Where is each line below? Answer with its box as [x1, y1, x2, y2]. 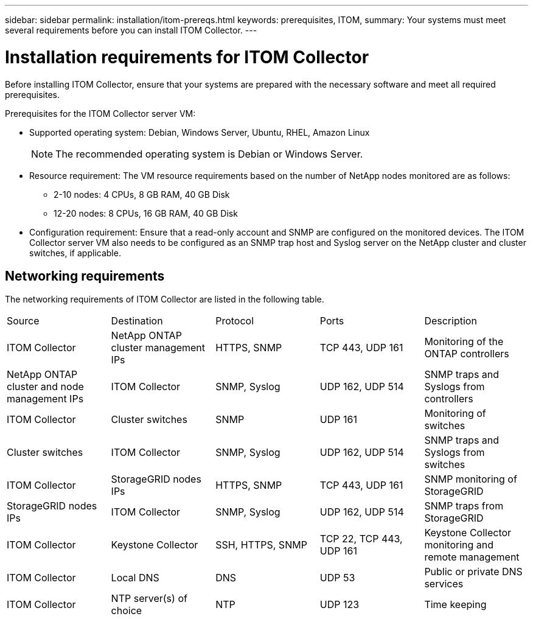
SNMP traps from [424, 500, 504, 512]
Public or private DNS [424, 565, 523, 578]
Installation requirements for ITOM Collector [5, 46, 369, 68]
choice [111, 604, 142, 617]
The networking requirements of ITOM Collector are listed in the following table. [5, 294, 324, 305]
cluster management [111, 341, 206, 354]
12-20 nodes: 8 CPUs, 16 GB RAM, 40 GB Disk [54, 208, 238, 219]
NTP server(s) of [111, 592, 187, 605]
